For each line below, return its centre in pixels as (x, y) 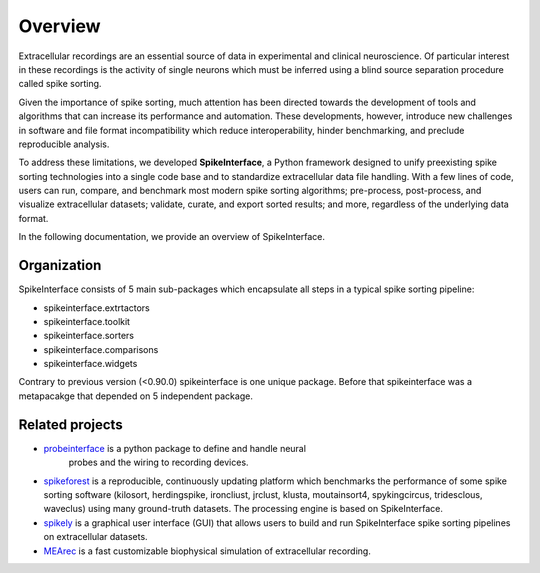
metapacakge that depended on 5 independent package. (136, 396)
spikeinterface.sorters (89, 336)
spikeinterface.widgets (90, 364)
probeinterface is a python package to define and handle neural (175, 448)
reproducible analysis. (64, 144)
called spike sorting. (60, 84)
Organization (60, 265)
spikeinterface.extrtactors (96, 307)
